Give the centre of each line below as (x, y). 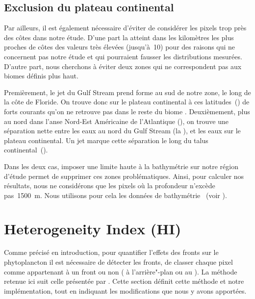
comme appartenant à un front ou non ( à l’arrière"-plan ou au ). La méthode (121, 271)
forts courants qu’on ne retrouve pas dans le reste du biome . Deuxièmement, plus (127, 111)
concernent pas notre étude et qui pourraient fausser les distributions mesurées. (123, 56)
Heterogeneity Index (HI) (93, 229)
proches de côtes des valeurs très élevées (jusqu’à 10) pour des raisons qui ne (120, 47)
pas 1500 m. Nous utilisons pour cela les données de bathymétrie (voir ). (115, 195)
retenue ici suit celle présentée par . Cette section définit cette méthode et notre (124, 281)
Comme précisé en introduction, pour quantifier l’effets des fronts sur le (111, 252)
